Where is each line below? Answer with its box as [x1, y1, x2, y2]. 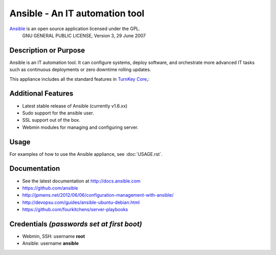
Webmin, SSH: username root [22, 233, 85, 239]
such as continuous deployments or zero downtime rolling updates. [9, 66, 151, 73]
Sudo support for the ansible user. [22, 110, 94, 116]
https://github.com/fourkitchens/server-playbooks [22, 206, 128, 213]
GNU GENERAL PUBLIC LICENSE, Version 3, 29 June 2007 [22, 32, 146, 38]
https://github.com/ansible [22, 184, 78, 191]
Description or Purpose [9, 46, 85, 55]
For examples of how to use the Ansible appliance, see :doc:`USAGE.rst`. [9, 151, 163, 157]
